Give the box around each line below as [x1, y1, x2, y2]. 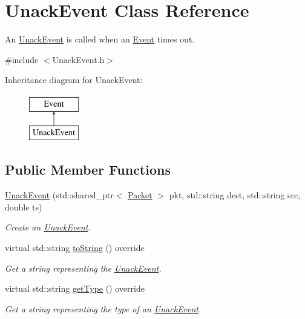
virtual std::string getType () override [5, 282, 145, 295]
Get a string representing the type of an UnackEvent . [5, 302, 202, 315]
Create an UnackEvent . [5, 221, 91, 233]
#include [5, 53, 39, 65]
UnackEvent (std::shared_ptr [5, 189, 114, 201]
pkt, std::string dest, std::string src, [169, 189, 301, 201]
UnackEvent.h [52, 53, 105, 65]
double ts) [5, 200, 42, 213]
